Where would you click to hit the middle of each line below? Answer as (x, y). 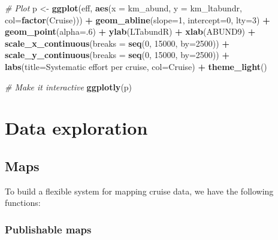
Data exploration (76, 128)
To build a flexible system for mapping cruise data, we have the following (139, 191)
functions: (23, 203)
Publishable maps (48, 229)
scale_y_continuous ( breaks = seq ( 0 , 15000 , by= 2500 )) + (117, 55)
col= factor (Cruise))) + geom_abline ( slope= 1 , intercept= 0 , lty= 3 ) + (138, 19)
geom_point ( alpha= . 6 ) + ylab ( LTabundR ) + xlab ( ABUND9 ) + (130, 31)
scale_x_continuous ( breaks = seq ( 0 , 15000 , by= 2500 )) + (117, 43)
